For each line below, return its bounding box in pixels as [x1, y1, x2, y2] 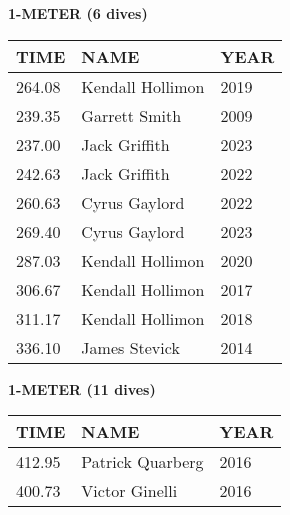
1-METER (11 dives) [8, 378, 156, 399]
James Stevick [81, 335, 180, 359]
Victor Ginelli [81, 479, 178, 503]
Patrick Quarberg [81, 450, 204, 474]
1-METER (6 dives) [8, 3, 148, 23]
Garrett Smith [81, 103, 182, 127]
